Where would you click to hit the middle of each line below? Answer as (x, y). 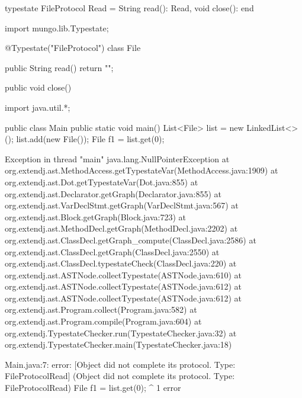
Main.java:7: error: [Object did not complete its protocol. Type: (120, 364)
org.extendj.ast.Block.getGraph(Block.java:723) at (95, 216)
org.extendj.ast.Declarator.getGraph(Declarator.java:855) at (113, 193)
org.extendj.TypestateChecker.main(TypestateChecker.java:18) (118, 344)
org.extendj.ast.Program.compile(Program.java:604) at (103, 321)
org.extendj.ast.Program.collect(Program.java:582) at (101, 309)
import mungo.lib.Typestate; (57, 28)
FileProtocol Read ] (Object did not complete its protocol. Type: (120, 376)
